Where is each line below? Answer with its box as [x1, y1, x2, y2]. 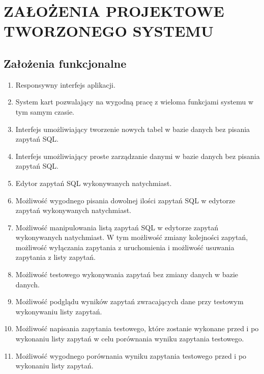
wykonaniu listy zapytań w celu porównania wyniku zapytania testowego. [15, 333, 244, 344]
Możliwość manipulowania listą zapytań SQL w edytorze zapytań [15, 222, 219, 232]
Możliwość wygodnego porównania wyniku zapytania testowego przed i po [15, 350, 247, 361]
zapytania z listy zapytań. [15, 252, 96, 262]
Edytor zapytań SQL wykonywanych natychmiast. [15, 177, 172, 188]
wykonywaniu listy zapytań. [15, 306, 102, 316]
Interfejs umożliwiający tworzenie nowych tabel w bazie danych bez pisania [15, 123, 250, 134]
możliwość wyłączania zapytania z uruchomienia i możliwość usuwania [15, 242, 234, 252]
